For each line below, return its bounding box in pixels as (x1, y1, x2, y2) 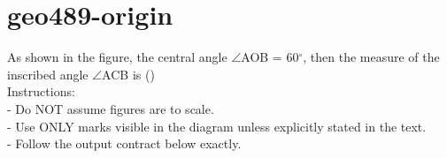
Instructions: (7, 82, 75, 101)
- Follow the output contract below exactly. (7, 134, 242, 153)
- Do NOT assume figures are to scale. (7, 99, 214, 117)
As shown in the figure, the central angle (7, 48, 227, 66)
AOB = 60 (241, 48, 299, 66)
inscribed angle (7, 64, 89, 83)
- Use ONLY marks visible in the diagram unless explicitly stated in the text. (7, 117, 427, 135)
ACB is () (102, 64, 155, 83)
